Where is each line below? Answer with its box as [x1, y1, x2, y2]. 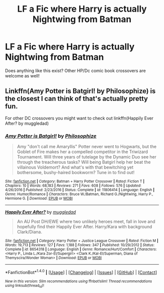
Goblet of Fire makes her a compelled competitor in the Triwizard [17, 149, 148, 155]
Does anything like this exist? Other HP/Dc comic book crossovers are [5, 67, 146, 74]
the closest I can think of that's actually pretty [5, 95, 148, 103]
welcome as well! [5, 73, 40, 78]
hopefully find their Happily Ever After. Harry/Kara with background [17, 224, 152, 230]
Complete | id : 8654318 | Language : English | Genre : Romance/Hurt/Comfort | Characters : [5, 247, 157, 252]
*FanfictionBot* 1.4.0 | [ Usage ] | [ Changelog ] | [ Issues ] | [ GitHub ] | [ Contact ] [5, 269, 157, 275]
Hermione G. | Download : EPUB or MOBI [5, 196, 73, 201]
